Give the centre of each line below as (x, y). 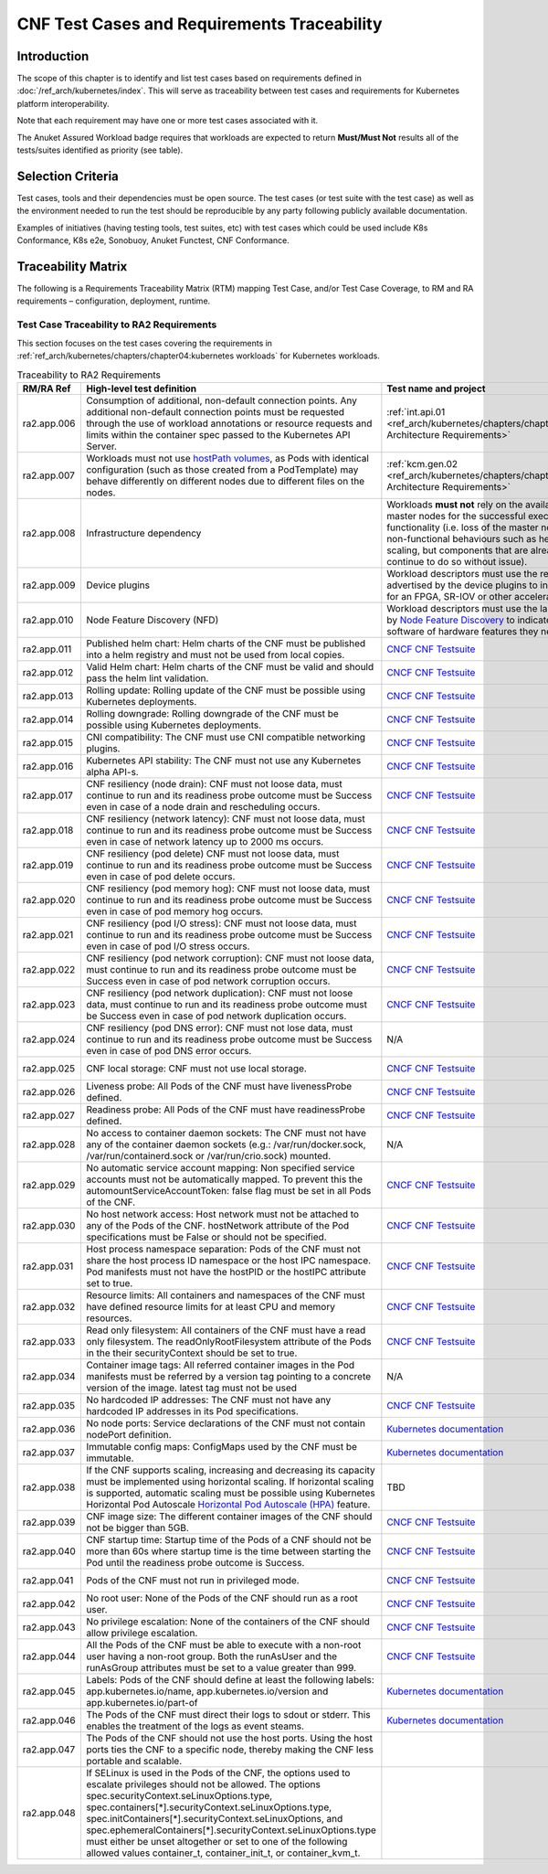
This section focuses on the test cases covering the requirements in (145, 343)
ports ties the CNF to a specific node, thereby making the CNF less (230, 1749)
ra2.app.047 (49, 1749)
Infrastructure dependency (144, 533)
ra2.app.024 (49, 1039)
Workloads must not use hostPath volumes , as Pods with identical (228, 458)
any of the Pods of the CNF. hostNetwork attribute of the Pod (218, 1225)
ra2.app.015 (47, 742)
